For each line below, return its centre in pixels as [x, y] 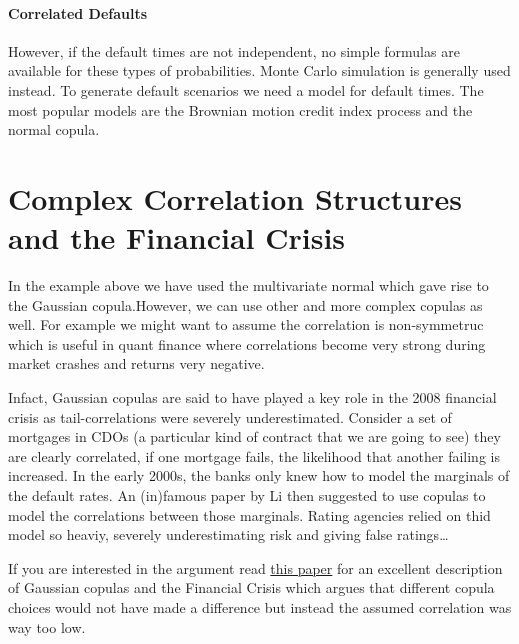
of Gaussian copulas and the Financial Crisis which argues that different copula [251, 587]
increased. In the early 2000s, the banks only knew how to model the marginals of [259, 475]
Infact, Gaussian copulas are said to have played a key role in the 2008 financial [252, 397]
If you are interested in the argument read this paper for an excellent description [255, 567]
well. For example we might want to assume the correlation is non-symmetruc [246, 324]
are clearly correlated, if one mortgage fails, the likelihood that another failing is [254, 455]
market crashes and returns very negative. [136, 363]
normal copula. [54, 129]
